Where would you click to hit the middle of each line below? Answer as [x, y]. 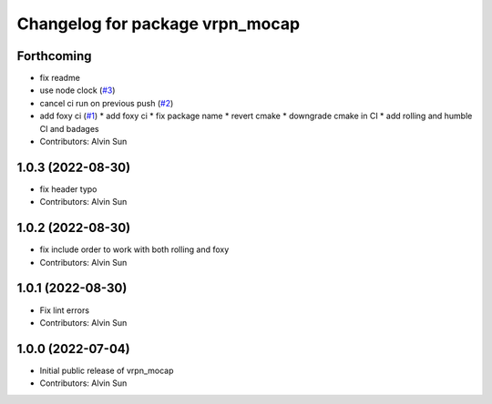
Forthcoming [54, 56]
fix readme [60, 78]
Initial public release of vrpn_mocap [107, 370]
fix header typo [68, 189]
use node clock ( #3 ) [77, 90]
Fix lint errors [65, 310]
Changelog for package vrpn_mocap [159, 24]
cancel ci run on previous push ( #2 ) [107, 103]
